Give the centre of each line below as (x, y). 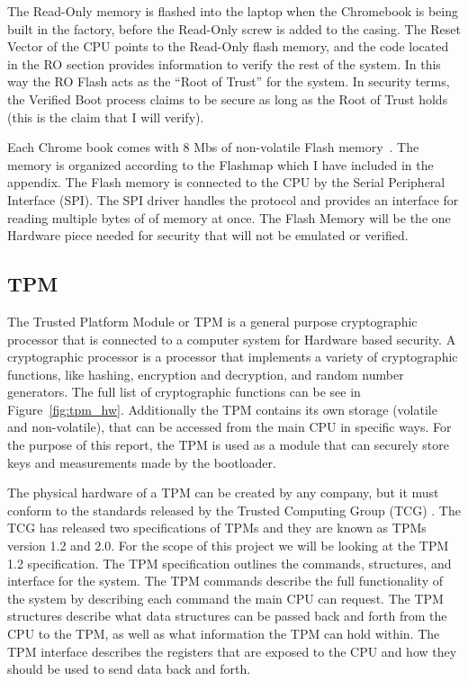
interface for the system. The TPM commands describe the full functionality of (225, 581)
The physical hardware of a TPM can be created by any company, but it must (223, 493)
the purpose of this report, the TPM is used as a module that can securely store (228, 445)
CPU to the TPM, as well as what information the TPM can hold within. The (224, 634)
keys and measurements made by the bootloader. (142, 462)
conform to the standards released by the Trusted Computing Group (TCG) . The (234, 510)
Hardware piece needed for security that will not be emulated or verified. (208, 235)
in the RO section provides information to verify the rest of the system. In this (224, 63)
